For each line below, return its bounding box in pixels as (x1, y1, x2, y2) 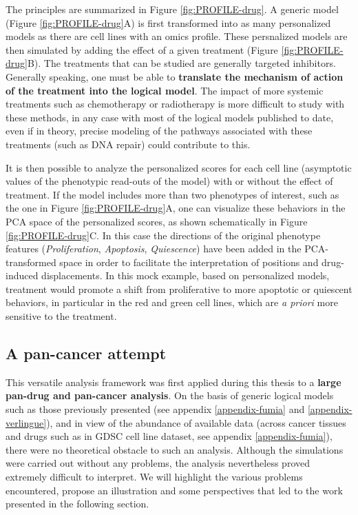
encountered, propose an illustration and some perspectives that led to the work (6, 483, 343, 497)
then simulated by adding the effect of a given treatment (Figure (6, 42, 278, 57)
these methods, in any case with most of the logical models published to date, (6, 110, 334, 124)
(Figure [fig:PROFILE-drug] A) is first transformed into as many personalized (6, 15, 331, 30)
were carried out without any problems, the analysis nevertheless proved (6, 456, 310, 470)
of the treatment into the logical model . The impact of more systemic (6, 83, 324, 97)
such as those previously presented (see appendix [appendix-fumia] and (6, 402, 305, 416)
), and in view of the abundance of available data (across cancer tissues (46, 415, 346, 430)
